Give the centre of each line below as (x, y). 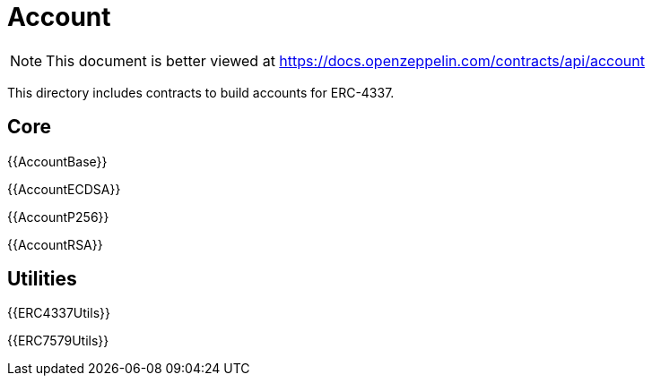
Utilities (42, 279)
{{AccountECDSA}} (64, 189)
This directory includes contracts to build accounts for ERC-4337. (201, 92)
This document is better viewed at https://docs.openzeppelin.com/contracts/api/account (345, 60)
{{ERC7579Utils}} (58, 341)
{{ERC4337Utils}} (59, 313)
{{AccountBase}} (57, 161)
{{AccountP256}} (58, 217)
